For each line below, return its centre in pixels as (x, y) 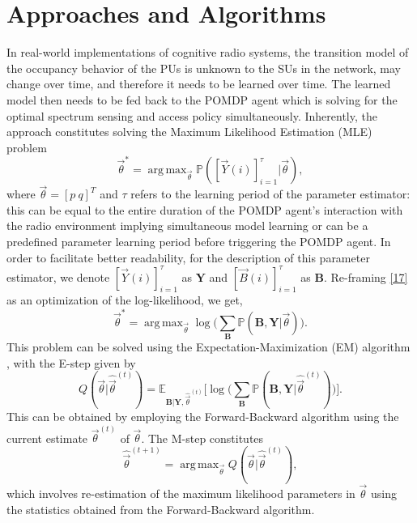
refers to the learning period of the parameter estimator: (270, 194)
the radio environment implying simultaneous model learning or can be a (187, 225)
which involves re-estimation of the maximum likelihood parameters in (181, 493)
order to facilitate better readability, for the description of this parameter (188, 257)
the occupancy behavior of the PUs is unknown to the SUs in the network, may (204, 68)
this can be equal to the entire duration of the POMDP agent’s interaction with (205, 209)
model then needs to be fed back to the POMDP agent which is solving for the (202, 99)
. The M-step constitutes (202, 438)
